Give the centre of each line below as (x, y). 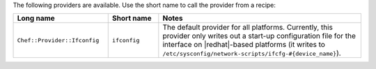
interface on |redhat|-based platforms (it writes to (244, 45)
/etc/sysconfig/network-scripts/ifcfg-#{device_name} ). (252, 53)
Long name (36, 19)
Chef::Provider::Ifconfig (58, 40)
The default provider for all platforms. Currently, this (248, 28)
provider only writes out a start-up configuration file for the (259, 36)
